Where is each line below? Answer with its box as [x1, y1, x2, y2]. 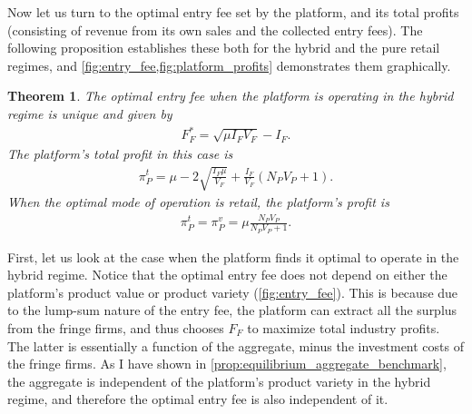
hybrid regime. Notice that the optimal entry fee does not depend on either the [7, 265, 447, 284]
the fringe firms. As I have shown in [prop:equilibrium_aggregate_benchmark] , [7, 354, 447, 373]
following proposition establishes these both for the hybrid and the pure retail [7, 38, 440, 57]
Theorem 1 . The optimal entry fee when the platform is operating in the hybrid [7, 86, 454, 105]
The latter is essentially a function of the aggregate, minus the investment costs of [7, 336, 465, 355]
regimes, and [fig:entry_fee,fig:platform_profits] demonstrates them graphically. [7, 55, 451, 74]
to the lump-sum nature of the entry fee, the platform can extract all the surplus [7, 301, 457, 320]
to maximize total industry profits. [247, 318, 440, 337]
